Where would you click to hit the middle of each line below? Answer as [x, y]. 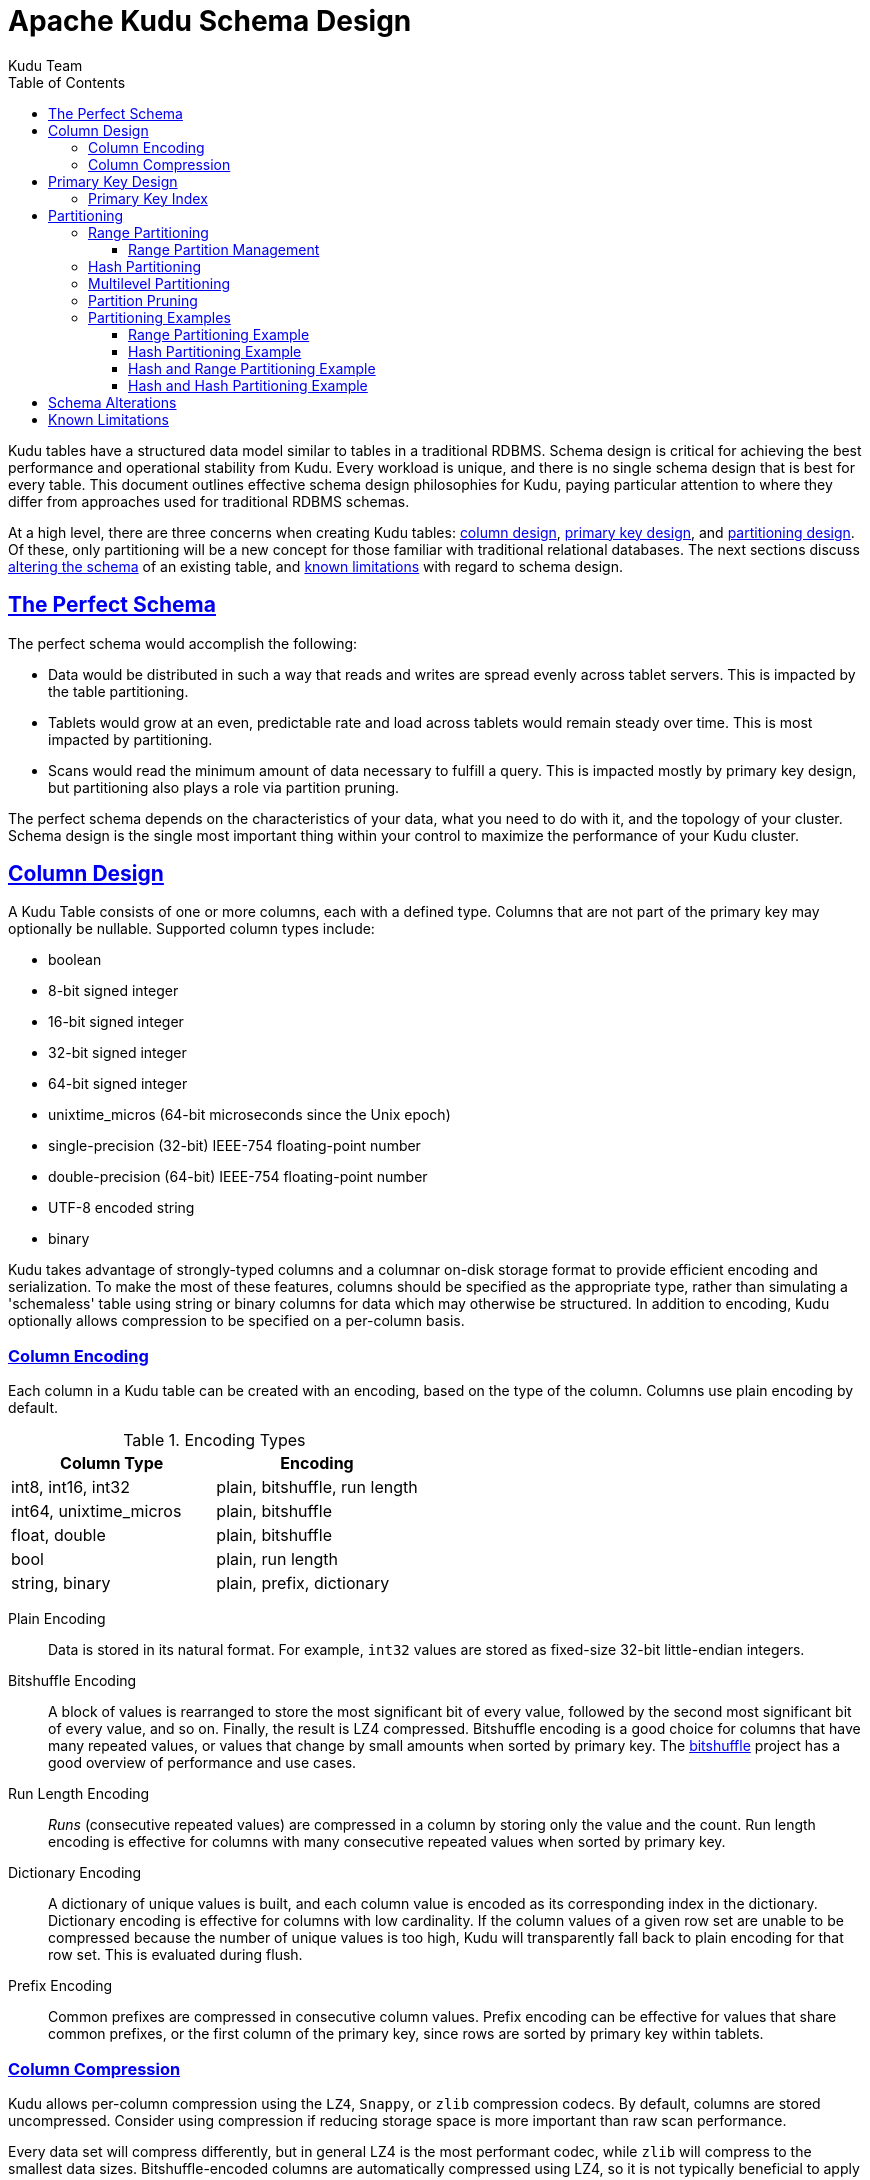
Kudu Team [45, 65]
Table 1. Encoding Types [214, 1440]
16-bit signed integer [116, 1022]
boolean [75, 960]
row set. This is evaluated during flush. [175, 1955]
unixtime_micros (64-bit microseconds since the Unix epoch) [249, 1115]
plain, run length [277, 1559]
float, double [58, 1535]
